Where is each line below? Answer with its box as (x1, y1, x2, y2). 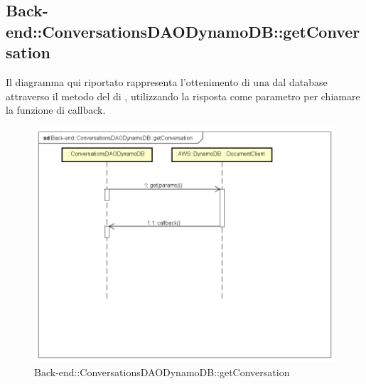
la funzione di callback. (6, 102, 106, 117)
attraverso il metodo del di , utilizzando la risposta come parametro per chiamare (6, 88, 360, 103)
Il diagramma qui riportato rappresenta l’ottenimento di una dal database (6, 74, 328, 89)
